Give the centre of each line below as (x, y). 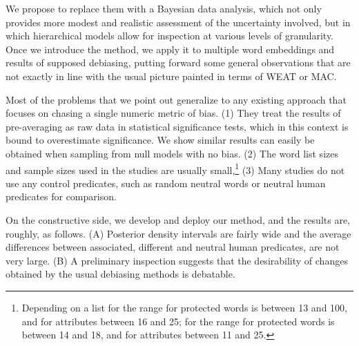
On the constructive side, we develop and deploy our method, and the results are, (178, 219)
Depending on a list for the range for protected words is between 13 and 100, (184, 307)
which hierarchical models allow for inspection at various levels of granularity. (170, 36)
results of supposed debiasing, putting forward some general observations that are (178, 63)
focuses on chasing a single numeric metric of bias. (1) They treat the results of (173, 113)
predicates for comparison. (61, 196)
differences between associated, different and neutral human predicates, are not (173, 247)
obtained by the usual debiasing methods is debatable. (120, 274)
